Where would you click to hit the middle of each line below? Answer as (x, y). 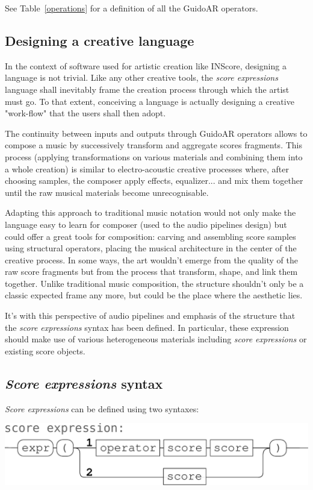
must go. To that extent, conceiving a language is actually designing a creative (150, 101)
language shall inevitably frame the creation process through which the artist (147, 89)
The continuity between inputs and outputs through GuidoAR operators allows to (156, 133)
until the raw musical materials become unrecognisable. (107, 192)
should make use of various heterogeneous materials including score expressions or (156, 339)
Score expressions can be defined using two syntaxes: (102, 408)
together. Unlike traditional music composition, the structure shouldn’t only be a (154, 283)
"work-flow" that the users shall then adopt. (85, 113)
